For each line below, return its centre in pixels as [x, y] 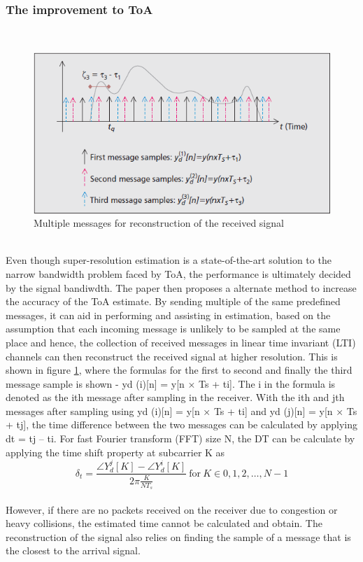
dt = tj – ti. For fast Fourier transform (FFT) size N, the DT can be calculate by [180, 438]
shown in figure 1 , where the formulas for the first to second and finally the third [179, 370]
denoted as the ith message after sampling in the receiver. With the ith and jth [175, 397]
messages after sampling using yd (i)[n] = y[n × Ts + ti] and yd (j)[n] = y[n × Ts [181, 410]
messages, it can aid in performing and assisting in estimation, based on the [168, 315]
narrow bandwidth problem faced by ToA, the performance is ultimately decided [178, 273]
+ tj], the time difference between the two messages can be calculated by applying [182, 424]
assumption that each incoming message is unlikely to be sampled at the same [173, 329]
